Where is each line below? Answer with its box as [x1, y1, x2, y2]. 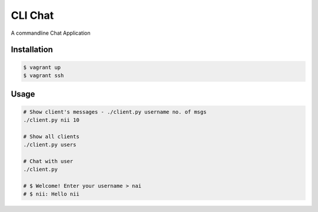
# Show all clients [23, 133, 79, 140]
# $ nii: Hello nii [23, 191, 79, 197]
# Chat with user [23, 158, 74, 164]
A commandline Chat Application [11, 29, 91, 37]
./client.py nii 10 [23, 117, 79, 123]
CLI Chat [11, 9, 54, 22]
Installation [11, 45, 53, 55]
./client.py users [23, 141, 77, 148]
